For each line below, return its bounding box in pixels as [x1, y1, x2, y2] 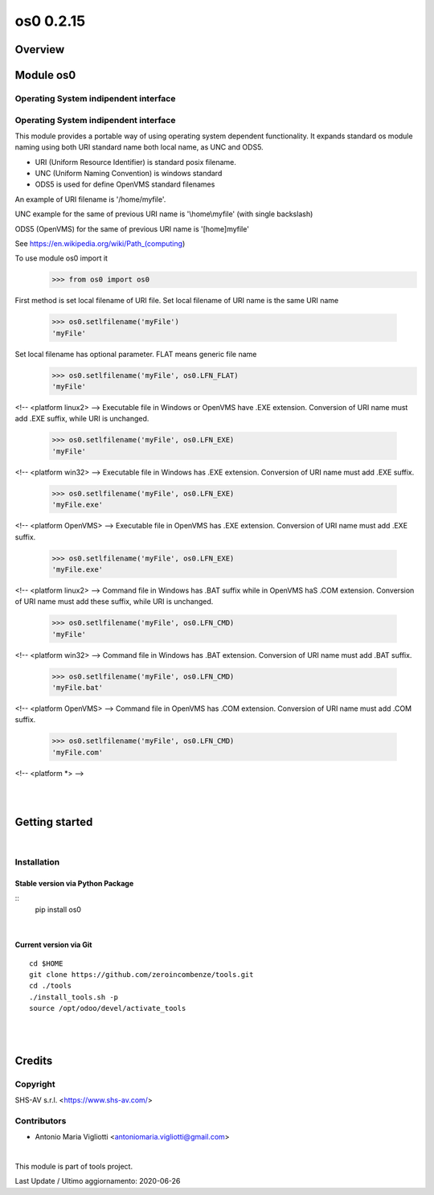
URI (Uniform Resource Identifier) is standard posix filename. [35, 157, 237, 166]
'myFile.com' [51, 748, 104, 757]
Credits [14, 1053, 53, 1067]
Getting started [14, 815, 93, 829]
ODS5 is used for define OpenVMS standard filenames [35, 179, 215, 189]
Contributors [14, 1115, 67, 1126]
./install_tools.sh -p [29, 992, 119, 1001]
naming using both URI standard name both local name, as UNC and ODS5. [14, 142, 264, 152]
